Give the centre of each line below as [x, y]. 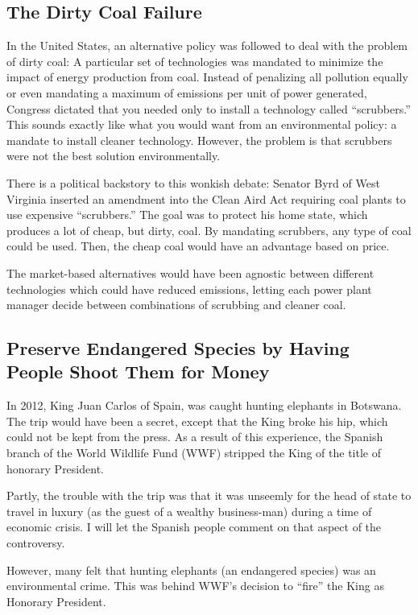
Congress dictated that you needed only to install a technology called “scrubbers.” [209, 108]
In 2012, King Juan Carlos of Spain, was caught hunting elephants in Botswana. [204, 405]
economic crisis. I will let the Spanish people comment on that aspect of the [194, 527]
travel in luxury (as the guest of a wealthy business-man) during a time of [189, 511]
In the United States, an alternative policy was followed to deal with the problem [207, 45]
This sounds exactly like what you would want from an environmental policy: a [202, 124]
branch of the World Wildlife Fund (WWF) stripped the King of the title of [194, 453]
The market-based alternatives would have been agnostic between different [190, 272]
